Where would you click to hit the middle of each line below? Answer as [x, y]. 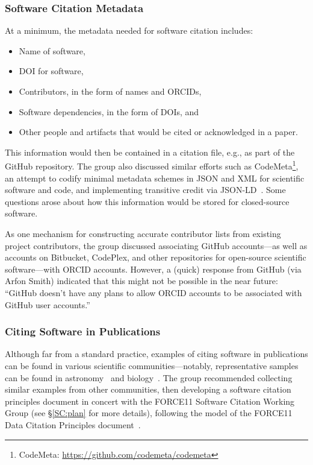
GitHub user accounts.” [48, 304]
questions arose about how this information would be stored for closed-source [147, 201]
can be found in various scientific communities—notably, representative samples [152, 365]
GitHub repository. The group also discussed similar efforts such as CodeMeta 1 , [152, 165]
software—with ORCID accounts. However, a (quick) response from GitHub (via [153, 269]
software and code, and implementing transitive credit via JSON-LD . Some [145, 190]
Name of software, [52, 50]
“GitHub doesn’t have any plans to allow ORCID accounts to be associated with [153, 292]
